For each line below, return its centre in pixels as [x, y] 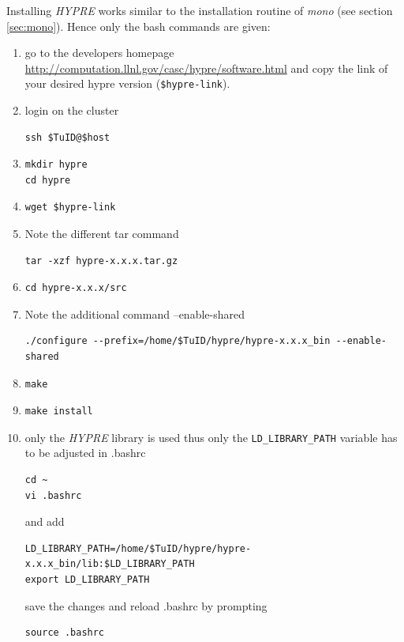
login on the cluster [72, 110]
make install [59, 412]
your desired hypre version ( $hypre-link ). [127, 83]
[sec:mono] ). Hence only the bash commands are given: [138, 26]
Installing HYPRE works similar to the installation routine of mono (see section [200, 10]
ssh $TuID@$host [67, 137]
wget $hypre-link [70, 208]
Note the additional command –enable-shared [135, 313]
